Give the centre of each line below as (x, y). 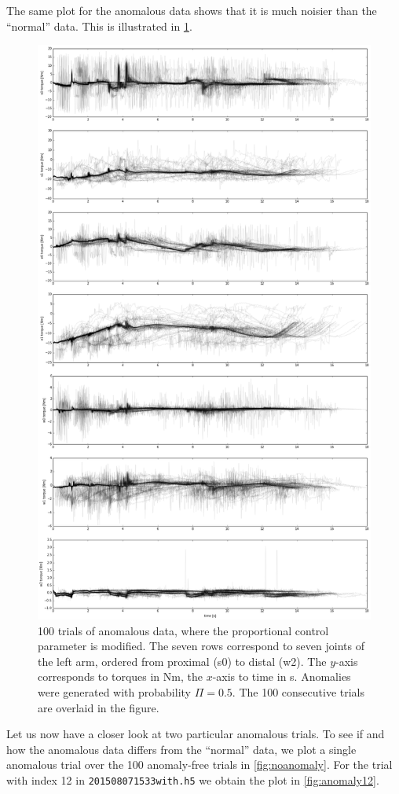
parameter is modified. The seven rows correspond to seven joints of (201, 646)
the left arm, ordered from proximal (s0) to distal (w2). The (182, 661)
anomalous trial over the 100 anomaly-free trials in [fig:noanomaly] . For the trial (199, 765)
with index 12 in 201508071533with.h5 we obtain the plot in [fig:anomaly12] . (193, 780)
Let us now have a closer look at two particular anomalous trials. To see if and (196, 734)
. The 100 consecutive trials (298, 692)
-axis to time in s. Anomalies (282, 676)
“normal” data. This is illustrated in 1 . (99, 26)
